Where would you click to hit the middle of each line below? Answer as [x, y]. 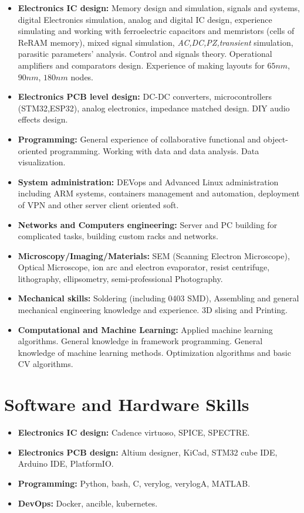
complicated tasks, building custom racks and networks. [118, 236]
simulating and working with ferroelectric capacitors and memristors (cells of [156, 31]
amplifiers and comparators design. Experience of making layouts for [141, 65]
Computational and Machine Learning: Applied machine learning [145, 329]
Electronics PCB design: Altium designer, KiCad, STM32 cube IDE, [148, 452]
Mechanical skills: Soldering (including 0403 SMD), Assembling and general [158, 298]
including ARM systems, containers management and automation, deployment [159, 193]
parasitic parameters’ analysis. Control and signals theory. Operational [145, 54]
